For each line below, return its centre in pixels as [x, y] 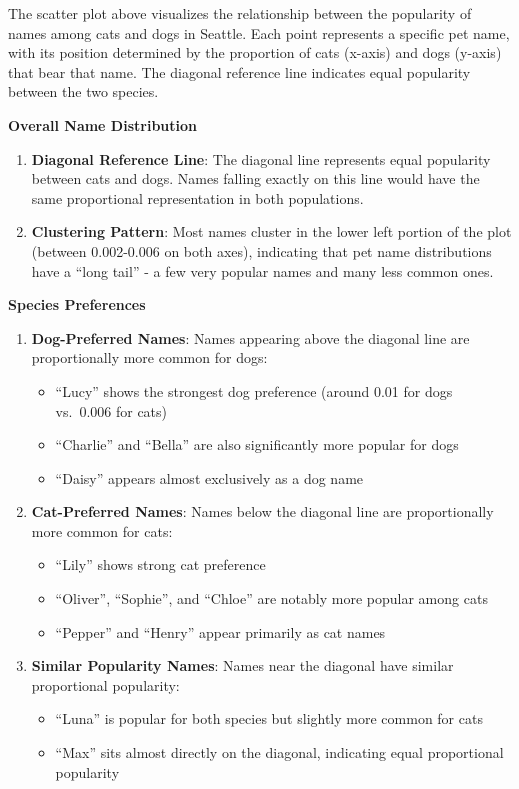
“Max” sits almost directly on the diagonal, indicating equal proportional [279, 752]
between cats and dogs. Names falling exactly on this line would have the [255, 178]
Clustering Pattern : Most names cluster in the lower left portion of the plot [271, 231]
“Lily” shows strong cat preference [160, 564]
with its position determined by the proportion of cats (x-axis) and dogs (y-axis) [255, 52]
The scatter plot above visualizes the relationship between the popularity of [240, 13]
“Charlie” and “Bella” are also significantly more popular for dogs [257, 444]
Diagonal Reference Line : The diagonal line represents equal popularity [261, 158]
